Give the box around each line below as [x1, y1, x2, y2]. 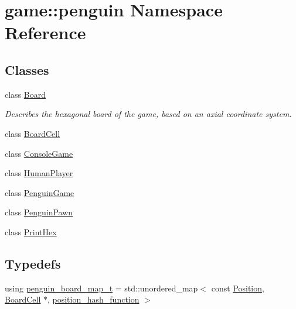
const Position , [211, 281, 264, 294]
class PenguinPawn [5, 206, 73, 218]
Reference [5, 20, 86, 44]
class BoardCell [5, 127, 60, 139]
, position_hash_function [47, 293, 140, 305]
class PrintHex [5, 225, 57, 238]
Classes [5, 60, 49, 78]
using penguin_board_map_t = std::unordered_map [5, 281, 198, 294]
